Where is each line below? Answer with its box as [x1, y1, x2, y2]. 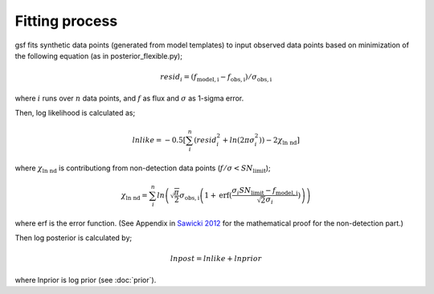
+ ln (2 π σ [222, 136, 256, 145]
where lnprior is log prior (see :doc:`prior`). [14, 275, 157, 284]
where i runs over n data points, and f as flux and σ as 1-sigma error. [14, 93, 244, 103]
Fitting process [14, 12, 118, 30]
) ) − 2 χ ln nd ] [258, 136, 301, 146]
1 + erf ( [203, 191, 232, 200]
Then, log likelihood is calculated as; [14, 108, 136, 118]
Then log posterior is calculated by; [14, 233, 133, 243]
